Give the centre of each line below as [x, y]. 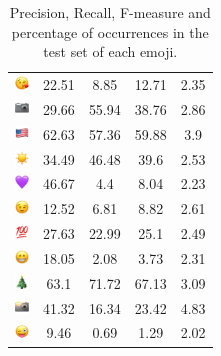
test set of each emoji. [110, 51]
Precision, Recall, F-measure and [110, 12]
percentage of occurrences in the [110, 31]
